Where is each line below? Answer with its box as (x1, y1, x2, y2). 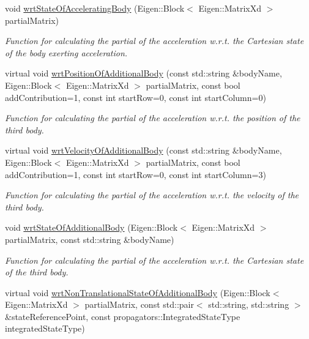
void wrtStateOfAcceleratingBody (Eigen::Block (5, 2, 185, 14)
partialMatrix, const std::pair (84, 298, 194, 311)
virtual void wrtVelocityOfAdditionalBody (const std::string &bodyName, (5, 144, 282, 157)
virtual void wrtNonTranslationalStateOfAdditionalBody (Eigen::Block (5, 286, 270, 299)
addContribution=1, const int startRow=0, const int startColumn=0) (5, 91, 266, 103)
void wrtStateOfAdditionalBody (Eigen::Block (5, 221, 178, 234)
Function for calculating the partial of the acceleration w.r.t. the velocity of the (5, 188, 299, 201)
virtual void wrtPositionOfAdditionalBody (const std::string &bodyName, (5, 67, 282, 80)
